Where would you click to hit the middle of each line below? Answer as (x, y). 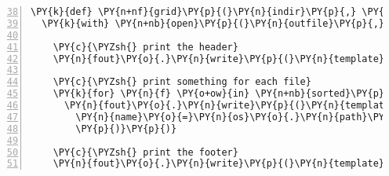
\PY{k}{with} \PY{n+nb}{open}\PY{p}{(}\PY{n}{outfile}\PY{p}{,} (213, 23)
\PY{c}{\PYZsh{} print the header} (145, 47)
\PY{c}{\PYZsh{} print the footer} (145, 152)
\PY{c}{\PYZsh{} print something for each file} (182, 82)
